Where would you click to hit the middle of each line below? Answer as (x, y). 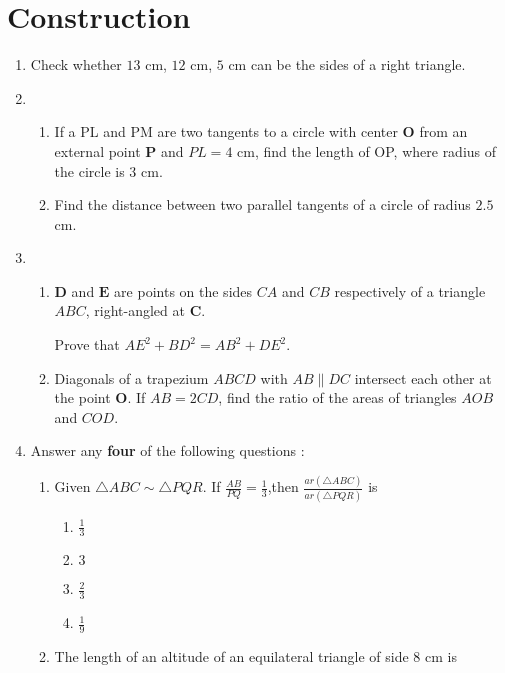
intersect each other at (423, 377)
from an (443, 131)
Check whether (76, 64)
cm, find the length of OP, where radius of (367, 150)
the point (82, 397)
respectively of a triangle (410, 290)
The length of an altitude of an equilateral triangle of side (231, 656)
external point (97, 150)
